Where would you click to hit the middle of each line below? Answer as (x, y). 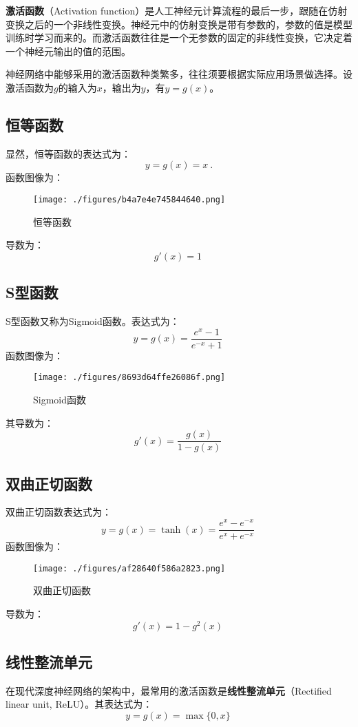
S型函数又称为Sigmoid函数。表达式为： (93, 321)
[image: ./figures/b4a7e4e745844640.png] (129, 199)
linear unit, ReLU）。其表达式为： (79, 704)
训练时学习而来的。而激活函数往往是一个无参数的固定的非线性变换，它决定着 (179, 38)
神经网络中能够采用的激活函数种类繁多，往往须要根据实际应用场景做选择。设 (179, 74)
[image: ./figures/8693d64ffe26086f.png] (129, 378)
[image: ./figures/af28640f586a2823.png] (129, 568)
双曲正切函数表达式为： (59, 512)
